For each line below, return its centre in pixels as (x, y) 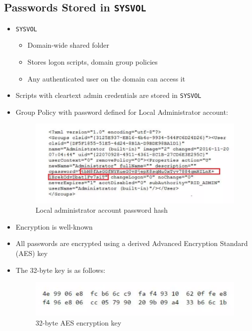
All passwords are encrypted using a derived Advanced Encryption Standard (132, 243)
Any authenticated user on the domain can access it (106, 78)
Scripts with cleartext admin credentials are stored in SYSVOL (108, 95)
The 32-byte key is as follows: (61, 270)
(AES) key (31, 253)
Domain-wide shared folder (68, 45)
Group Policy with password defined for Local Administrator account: (122, 112)
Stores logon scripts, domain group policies (93, 62)
